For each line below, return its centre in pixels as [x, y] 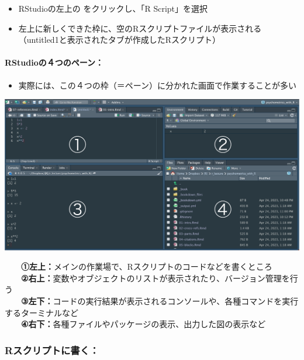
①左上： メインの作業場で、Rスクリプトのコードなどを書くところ [147, 266]
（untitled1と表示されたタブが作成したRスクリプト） [119, 40]
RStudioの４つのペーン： [54, 62]
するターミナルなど [42, 312]
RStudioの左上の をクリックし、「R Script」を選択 [113, 8]
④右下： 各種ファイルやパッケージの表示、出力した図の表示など [144, 324]
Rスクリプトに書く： [52, 350]
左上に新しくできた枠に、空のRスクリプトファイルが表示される [140, 28]
